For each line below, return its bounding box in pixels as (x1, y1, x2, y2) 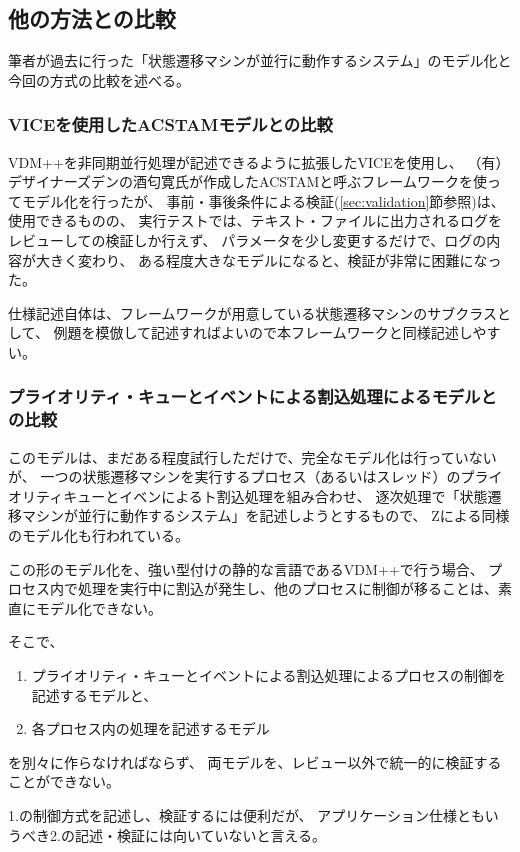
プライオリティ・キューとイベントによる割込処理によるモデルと (8, 384, 497, 409)
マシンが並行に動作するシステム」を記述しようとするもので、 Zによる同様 (21, 505, 510, 526)
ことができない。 (8, 771, 120, 792)
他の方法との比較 (8, 3, 176, 34)
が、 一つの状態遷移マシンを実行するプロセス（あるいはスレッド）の (8, 466, 461, 487)
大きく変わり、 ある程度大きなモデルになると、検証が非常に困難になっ (35, 249, 502, 270)
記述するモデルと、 (31, 684, 158, 705)
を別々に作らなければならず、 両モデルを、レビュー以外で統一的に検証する (8, 751, 502, 772)
